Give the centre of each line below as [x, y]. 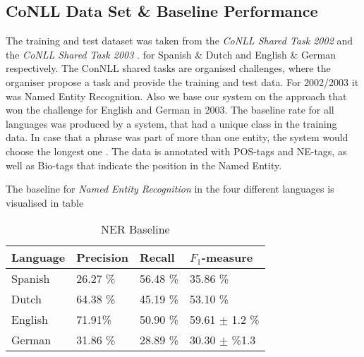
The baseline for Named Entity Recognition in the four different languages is [170, 189]
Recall [157, 258]
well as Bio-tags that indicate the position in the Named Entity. [144, 165]
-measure [227, 258]
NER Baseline [135, 229]
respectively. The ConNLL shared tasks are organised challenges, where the [168, 68]
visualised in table [45, 202]
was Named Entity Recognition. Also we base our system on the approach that [176, 96]
